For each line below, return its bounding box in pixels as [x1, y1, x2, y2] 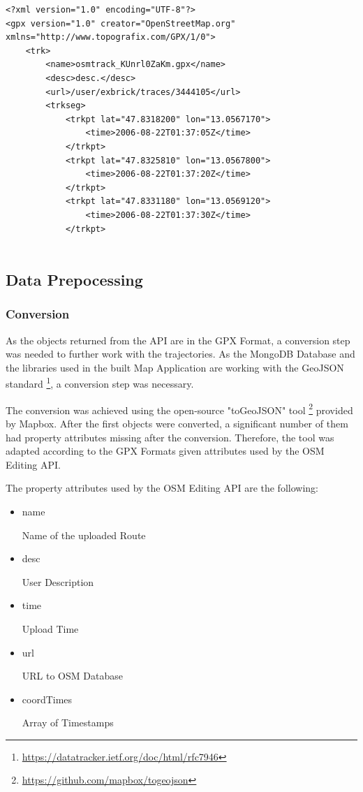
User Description [22, 574, 94, 589]
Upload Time [22, 621, 79, 636]
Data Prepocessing [6, 269, 143, 291]
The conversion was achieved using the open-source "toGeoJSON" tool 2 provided [6, 400, 353, 417]
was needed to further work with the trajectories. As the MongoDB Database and [6, 346, 355, 361]
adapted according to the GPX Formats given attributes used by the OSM [6, 443, 325, 458]
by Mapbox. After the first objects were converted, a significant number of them [6, 416, 348, 430]
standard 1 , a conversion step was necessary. [6, 374, 194, 391]
